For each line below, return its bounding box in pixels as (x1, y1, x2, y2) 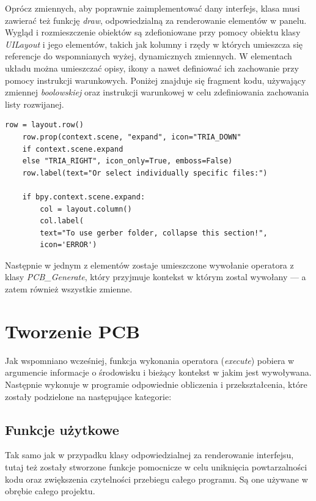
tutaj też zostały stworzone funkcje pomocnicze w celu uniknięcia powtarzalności (5, 460, 307, 473)
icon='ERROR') (40, 240, 97, 250)
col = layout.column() (40, 204, 132, 213)
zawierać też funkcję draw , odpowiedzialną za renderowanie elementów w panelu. (5, 13, 307, 26)
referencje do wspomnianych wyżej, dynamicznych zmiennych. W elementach (5, 50, 292, 62)
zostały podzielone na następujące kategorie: (5, 390, 172, 403)
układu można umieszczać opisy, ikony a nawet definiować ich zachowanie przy (5, 61, 299, 74)
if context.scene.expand (22, 144, 123, 154)
